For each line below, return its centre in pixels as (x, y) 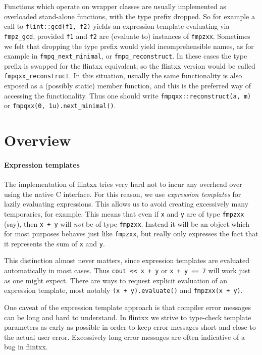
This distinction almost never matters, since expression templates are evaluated (127, 260)
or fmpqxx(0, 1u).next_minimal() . (60, 105)
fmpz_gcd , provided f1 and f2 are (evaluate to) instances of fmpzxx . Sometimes (127, 36)
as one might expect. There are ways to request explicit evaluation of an (116, 280)
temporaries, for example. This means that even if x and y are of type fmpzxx (124, 213)
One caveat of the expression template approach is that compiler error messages (128, 307)
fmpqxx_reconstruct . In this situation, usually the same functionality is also (123, 75)
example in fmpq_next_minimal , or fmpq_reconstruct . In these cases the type (126, 56)
